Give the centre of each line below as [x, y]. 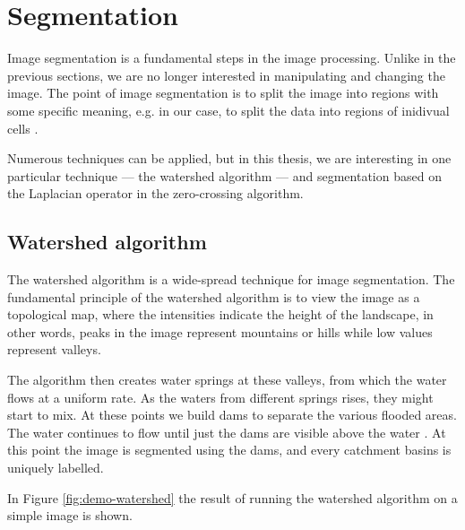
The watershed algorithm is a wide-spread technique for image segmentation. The [231, 279]
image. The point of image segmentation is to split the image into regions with [223, 93]
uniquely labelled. [56, 468]
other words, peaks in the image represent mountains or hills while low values [220, 331]
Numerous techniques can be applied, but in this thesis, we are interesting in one [229, 158]
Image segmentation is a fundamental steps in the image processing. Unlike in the [232, 58]
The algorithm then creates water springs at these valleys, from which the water [227, 380]
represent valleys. [54, 349]
